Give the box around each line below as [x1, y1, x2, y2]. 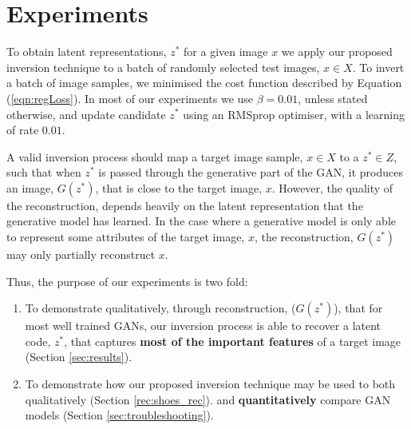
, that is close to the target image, [95, 179, 263, 196]
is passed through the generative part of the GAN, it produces [98, 164, 404, 181]
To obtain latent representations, [6, 43, 167, 60]
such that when [6, 164, 81, 181]
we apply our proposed [281, 43, 393, 60]
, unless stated [298, 89, 368, 106]
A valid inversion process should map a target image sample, [6, 148, 303, 165]
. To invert [352, 58, 405, 75]
